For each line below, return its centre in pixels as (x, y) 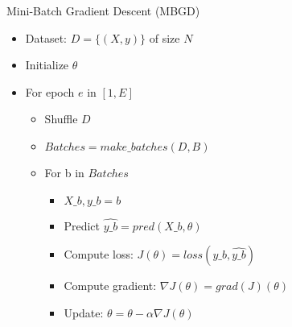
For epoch (50, 91)
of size (165, 37)
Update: (84, 312)
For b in (64, 172)
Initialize (47, 65)
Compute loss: (99, 254)
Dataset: (46, 37)
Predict (82, 225)
